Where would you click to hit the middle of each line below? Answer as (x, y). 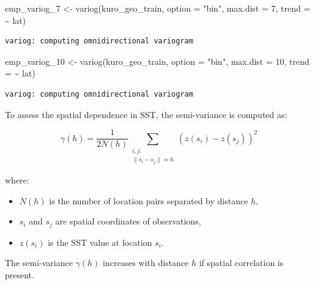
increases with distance (146, 263)
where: (17, 180)
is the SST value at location (100, 242)
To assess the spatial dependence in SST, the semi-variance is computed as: (146, 114)
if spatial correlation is (241, 263)
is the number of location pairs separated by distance (149, 200)
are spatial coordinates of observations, (128, 221)
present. (20, 274)
